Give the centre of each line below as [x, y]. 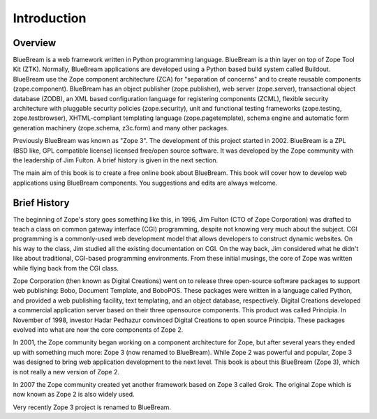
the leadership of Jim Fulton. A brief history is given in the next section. [116, 160]
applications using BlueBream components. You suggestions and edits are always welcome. [145, 183]
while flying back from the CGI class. [66, 268]
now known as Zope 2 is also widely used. [74, 395]
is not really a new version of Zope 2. [66, 372]
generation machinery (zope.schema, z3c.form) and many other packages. [121, 128]
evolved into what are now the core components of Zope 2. [98, 329]
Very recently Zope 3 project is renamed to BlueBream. [92, 407]
